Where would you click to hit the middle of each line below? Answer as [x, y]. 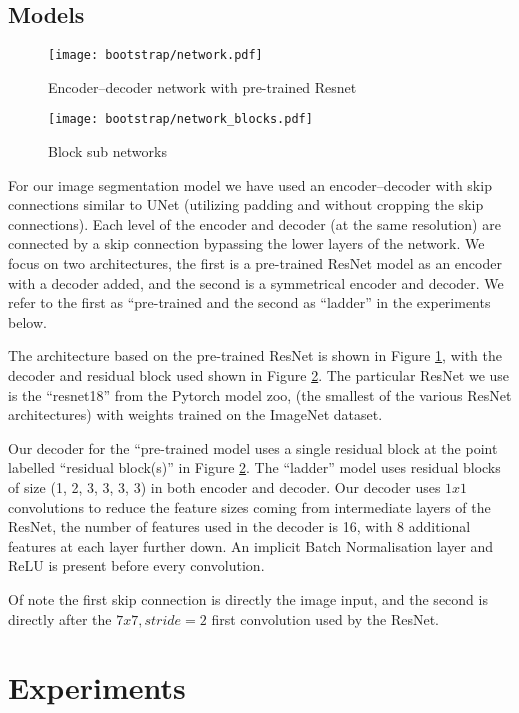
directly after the [60, 618]
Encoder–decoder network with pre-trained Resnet [202, 86]
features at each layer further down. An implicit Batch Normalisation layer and [251, 545]
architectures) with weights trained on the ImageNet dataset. [195, 414]
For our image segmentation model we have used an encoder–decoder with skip [250, 184]
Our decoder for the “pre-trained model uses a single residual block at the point [253, 447]
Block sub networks [107, 151]
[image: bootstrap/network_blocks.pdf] [180, 119]
